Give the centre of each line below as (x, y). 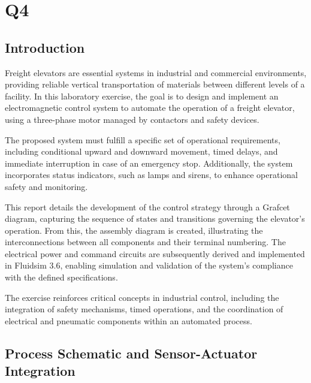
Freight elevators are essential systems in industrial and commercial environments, (156, 72)
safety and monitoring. (46, 186)
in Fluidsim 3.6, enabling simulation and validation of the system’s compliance (149, 265)
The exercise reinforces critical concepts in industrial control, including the (142, 297)
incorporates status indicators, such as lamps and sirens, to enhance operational (151, 175)
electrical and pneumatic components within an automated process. (129, 320)
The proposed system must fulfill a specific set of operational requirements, (143, 139)
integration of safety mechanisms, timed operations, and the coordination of (144, 309)
